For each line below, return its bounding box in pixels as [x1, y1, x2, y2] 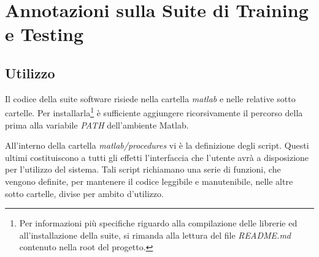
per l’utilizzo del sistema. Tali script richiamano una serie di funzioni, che [5, 163, 281, 176]
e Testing [5, 21, 84, 47]
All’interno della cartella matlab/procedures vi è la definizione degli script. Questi [5, 139, 309, 152]
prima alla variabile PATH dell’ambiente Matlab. [5, 118, 189, 131]
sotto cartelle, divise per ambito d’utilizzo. [5, 187, 164, 199]
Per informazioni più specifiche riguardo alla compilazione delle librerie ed [19, 217, 298, 229]
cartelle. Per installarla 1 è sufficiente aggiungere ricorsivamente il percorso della [5, 105, 303, 119]
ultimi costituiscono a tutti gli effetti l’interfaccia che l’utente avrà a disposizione [5, 151, 309, 163]
